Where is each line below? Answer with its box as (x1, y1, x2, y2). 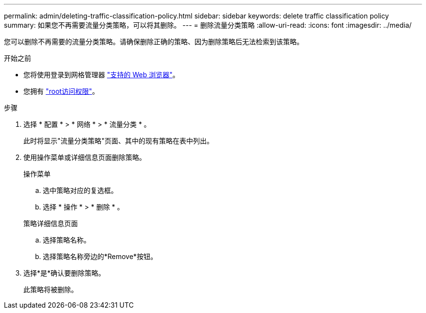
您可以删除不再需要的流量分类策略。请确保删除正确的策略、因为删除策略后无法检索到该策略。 (4, 37, 303, 46)
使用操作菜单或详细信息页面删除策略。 (23, 153, 146, 161)
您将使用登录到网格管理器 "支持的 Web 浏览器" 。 (23, 70, 179, 79)
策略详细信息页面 (23, 219, 78, 227)
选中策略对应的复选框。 (43, 186, 118, 194)
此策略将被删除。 (23, 285, 78, 294)
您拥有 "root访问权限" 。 (23, 87, 99, 95)
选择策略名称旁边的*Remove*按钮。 (43, 252, 158, 261)
